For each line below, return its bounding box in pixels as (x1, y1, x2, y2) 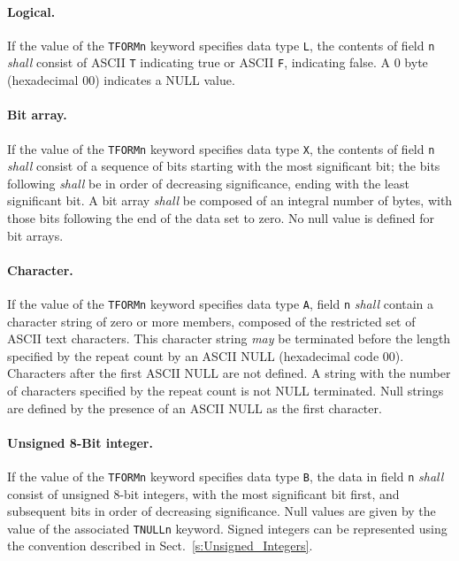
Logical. (7, 2, 56, 20)
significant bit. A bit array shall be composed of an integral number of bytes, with (7, 191, 453, 210)
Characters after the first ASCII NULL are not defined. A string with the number (7, 364, 451, 382)
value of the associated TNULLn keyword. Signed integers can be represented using (7, 519, 448, 537)
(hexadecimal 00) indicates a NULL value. (7, 71, 235, 89)
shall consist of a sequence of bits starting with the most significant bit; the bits (7, 157, 440, 175)
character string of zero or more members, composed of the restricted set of (7, 311, 416, 330)
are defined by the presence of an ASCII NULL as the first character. (7, 398, 382, 417)
